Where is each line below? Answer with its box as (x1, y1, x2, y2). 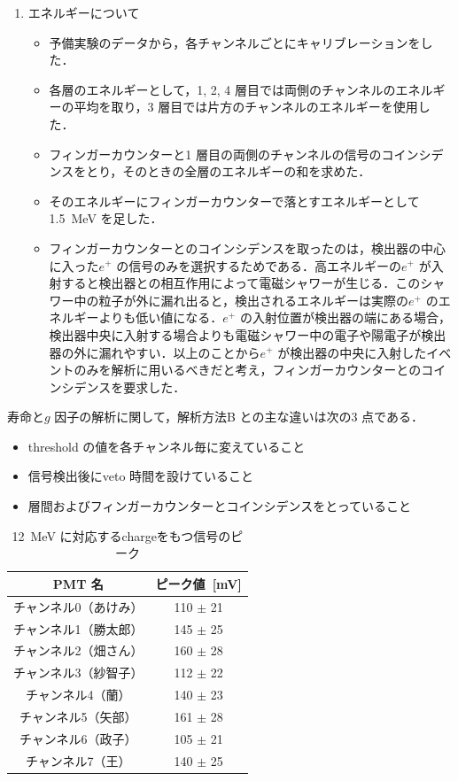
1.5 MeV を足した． (49, 209, 163, 228)
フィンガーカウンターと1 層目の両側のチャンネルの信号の (49, 144, 382, 163)
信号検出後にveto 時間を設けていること (27, 467, 254, 485)
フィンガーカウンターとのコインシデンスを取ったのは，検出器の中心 (49, 238, 446, 257)
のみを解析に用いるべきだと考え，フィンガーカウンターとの (74, 360, 422, 379)
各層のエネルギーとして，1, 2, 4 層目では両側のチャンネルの (49, 80, 396, 98)
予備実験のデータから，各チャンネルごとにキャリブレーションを (49, 33, 421, 51)
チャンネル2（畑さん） (13, 641, 144, 660)
